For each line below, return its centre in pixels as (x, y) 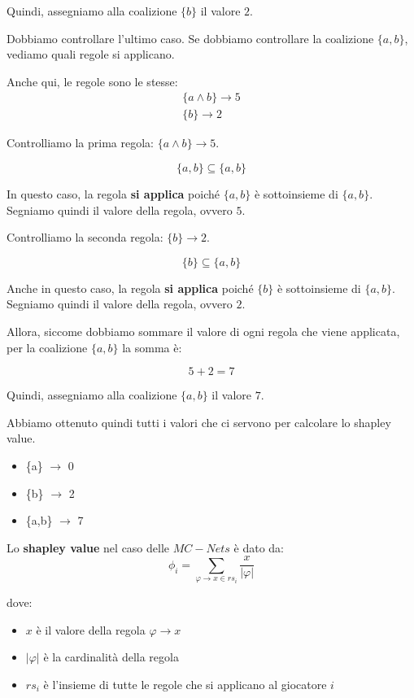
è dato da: (259, 547)
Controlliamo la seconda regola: (85, 237)
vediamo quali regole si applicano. (91, 54)
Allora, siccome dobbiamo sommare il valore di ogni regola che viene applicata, (203, 331)
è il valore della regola (91, 629)
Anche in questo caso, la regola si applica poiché (130, 288)
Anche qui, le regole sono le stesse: (92, 81)
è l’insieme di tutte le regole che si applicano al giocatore (185, 684)
